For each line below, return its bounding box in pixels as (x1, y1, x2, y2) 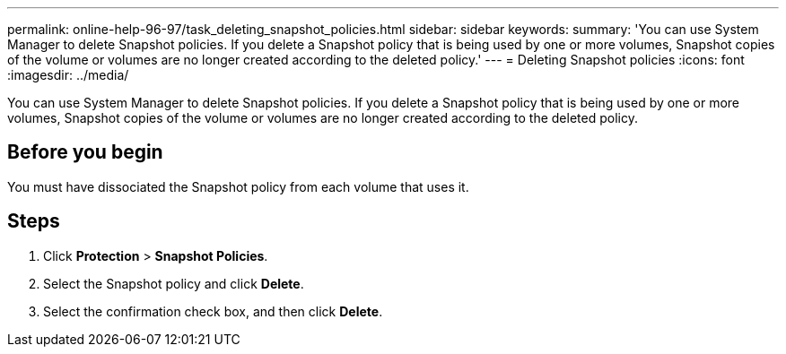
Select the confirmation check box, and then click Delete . (43, 303, 383, 319)
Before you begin (7, 141, 163, 164)
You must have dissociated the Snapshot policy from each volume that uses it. (7, 178, 469, 194)
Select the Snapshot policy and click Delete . (43, 275, 304, 291)
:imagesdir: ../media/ (7, 67, 129, 82)
